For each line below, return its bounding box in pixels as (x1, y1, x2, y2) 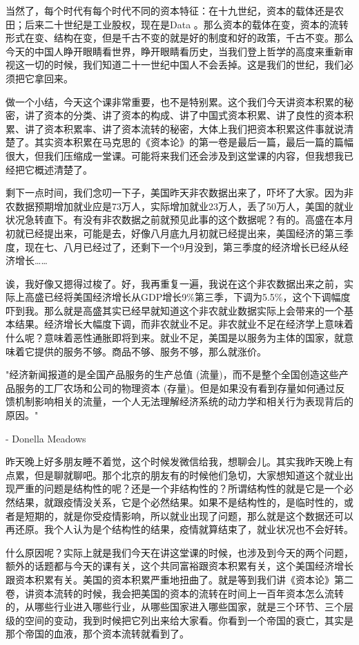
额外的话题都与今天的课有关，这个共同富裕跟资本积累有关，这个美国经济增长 (6, 559, 353, 573)
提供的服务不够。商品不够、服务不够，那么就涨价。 (34, 344, 266, 358)
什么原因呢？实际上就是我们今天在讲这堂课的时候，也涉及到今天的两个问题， (6, 545, 353, 559)
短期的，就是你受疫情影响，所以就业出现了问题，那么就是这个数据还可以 (24, 508, 353, 523)
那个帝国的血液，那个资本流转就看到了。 (6, 626, 189, 641)
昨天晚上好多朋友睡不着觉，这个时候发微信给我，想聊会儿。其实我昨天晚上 (6, 454, 344, 469)
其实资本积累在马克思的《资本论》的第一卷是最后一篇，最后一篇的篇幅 (34, 135, 353, 149)
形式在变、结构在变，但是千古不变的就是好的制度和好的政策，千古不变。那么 (6, 30, 353, 45)
